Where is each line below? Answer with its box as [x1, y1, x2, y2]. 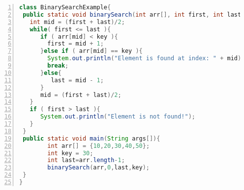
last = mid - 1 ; [51, 76, 104, 84]
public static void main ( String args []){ [23, 135, 160, 142]
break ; [47, 62, 69, 69]
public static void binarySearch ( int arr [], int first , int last [23, 11, 242, 18]
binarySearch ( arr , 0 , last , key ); [47, 164, 150, 171]
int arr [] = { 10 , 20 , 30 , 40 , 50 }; [47, 142, 150, 149]
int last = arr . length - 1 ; [47, 157, 125, 164]
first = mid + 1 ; [47, 40, 104, 47]
